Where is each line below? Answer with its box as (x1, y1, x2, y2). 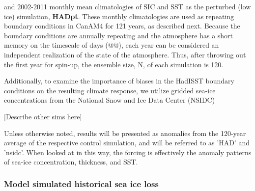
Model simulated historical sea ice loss (4, 177, 159, 190)
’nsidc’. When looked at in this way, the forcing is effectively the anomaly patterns (4, 147, 252, 157)
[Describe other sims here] (4, 111, 82, 121)
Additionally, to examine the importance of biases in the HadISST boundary (4, 76, 234, 86)
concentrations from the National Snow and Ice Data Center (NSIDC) (4, 95, 215, 105)
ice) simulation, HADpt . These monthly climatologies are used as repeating (4, 11, 234, 21)
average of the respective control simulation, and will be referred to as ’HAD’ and (4, 137, 250, 148)
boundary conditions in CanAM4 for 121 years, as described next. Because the (4, 21, 240, 31)
